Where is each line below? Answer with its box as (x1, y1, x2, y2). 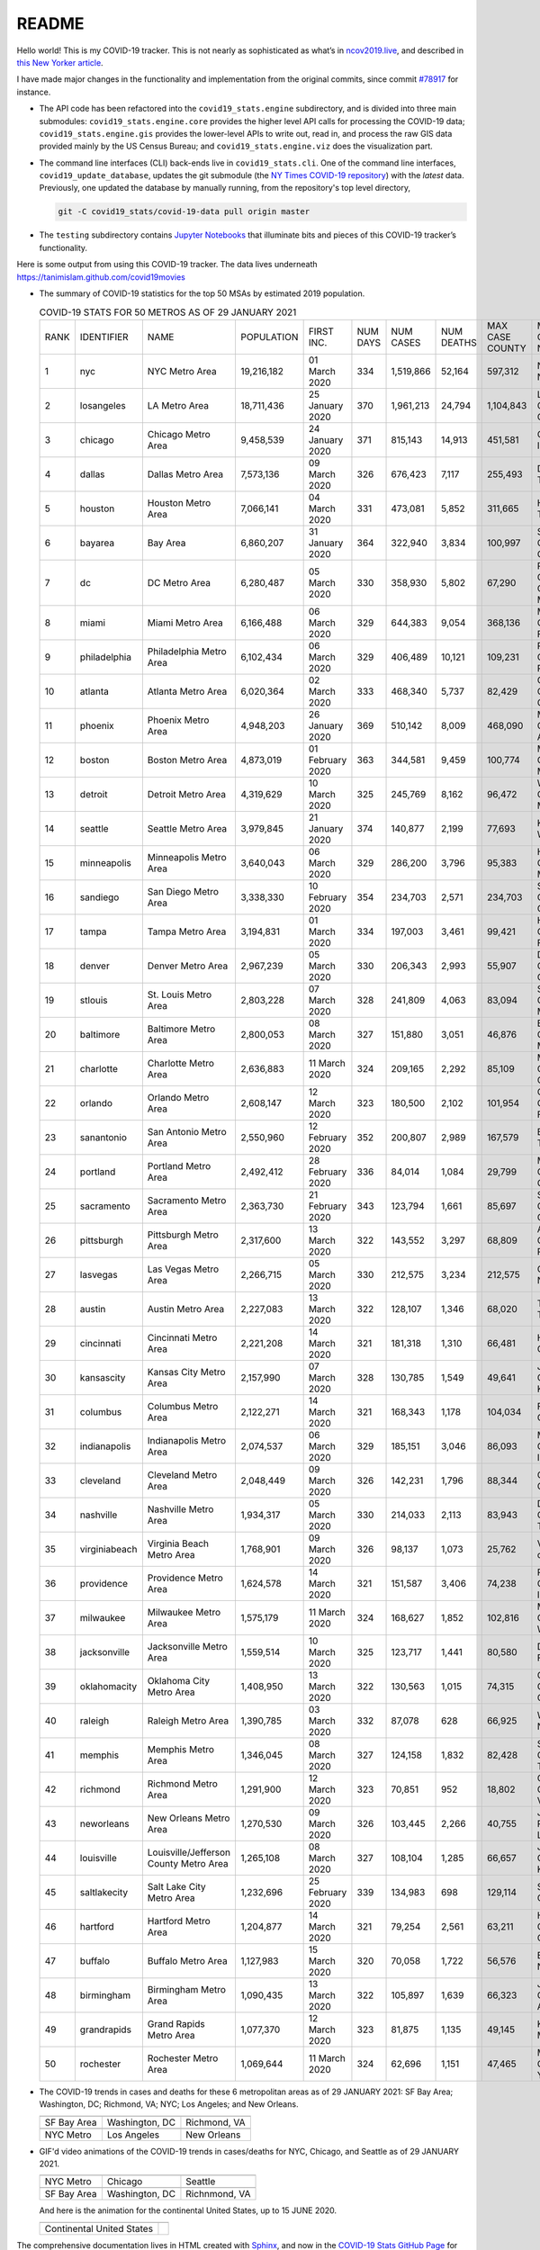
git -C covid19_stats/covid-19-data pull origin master (58, 207, 310, 217)
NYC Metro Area (147, 364, 218, 377)
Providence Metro (147, 1571, 224, 1584)
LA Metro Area (147, 399, 210, 411)
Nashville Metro (147, 1503, 214, 1516)
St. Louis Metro (147, 988, 212, 1001)
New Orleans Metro (147, 1812, 230, 1824)
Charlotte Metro (147, 1057, 215, 1069)
